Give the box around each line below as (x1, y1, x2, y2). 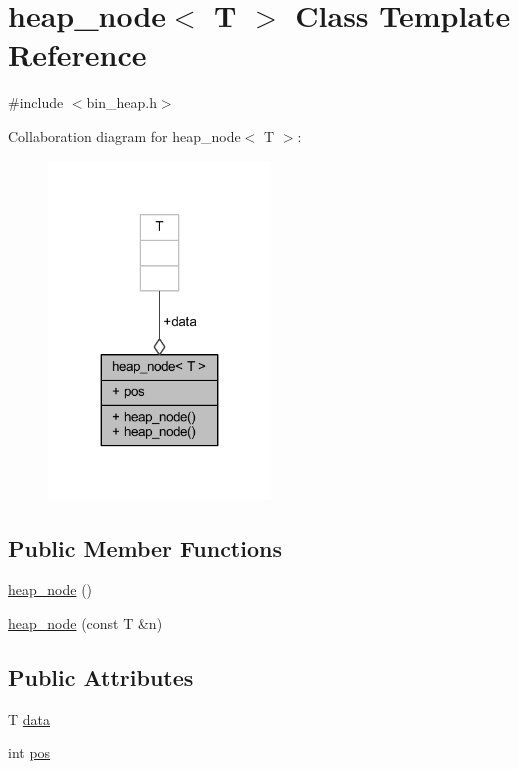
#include (8, 92, 64, 113)
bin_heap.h (86, 92, 157, 113)
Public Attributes (8, 661, 194, 692)
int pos (8, 742, 51, 763)
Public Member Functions (8, 532, 282, 563)
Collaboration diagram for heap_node (8, 125, 241, 146)
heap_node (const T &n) (8, 612, 163, 633)
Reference (8, 34, 147, 75)
